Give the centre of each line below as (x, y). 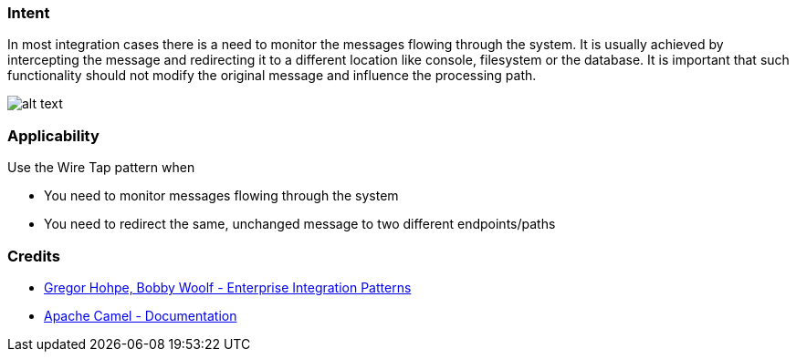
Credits (34, 256)
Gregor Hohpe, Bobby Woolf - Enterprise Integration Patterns (228, 287)
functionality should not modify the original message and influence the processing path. (272, 76)
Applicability (53, 135)
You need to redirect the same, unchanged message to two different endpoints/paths (300, 224)
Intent (29, 13)
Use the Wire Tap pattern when (101, 168)
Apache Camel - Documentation (141, 315)
